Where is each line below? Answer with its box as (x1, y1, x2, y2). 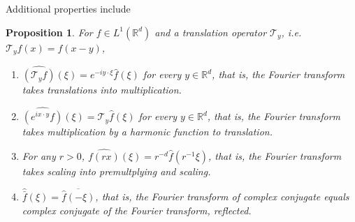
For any (22, 148, 56, 163)
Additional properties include (6, 1, 131, 15)
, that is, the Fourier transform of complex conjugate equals (95, 188, 349, 203)
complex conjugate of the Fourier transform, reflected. (22, 202, 252, 217)
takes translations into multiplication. (22, 82, 182, 97)
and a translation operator (154, 24, 267, 39)
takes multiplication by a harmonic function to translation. (22, 124, 273, 139)
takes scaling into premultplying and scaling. (22, 163, 211, 178)
